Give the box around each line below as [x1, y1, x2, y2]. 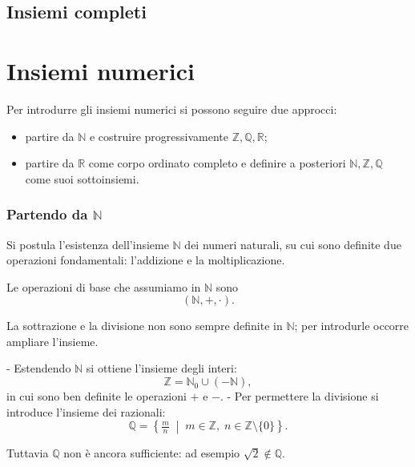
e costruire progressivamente [89, 127, 229, 144]
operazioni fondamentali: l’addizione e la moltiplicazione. [6, 252, 285, 268]
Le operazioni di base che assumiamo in [6, 278, 201, 295]
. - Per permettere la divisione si [220, 388, 379, 405]
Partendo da [6, 204, 88, 224]
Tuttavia [6, 444, 49, 461]
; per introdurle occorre [294, 317, 409, 334]
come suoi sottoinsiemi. [25, 170, 139, 187]
